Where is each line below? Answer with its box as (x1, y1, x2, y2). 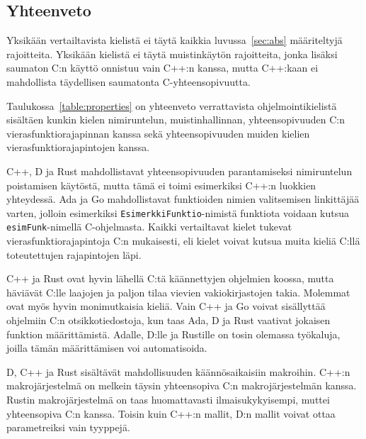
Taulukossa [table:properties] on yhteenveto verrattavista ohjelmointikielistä (6, 98, 337, 113)
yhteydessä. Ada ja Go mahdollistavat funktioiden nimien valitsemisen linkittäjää (6, 191, 360, 206)
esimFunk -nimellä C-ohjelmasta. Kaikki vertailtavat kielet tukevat (6, 219, 292, 234)
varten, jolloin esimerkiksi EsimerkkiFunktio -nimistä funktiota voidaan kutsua (6, 205, 350, 220)
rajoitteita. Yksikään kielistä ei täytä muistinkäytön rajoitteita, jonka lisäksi (6, 46, 338, 61)
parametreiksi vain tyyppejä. (6, 420, 130, 435)
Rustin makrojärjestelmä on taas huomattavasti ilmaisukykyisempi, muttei (6, 391, 330, 406)
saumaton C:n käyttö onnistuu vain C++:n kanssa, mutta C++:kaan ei (6, 60, 319, 75)
